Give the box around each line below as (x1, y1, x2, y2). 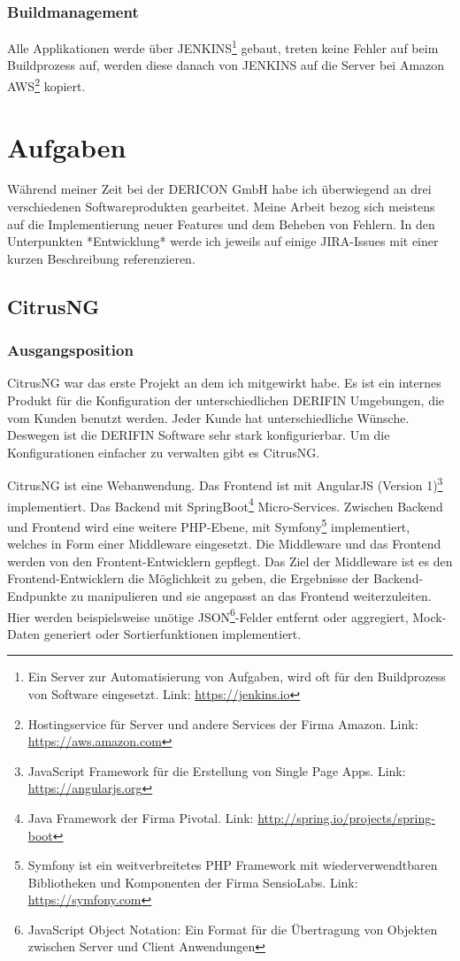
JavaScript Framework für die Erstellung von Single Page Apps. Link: (27, 761, 406, 780)
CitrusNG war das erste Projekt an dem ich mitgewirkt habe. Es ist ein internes (7, 373, 441, 392)
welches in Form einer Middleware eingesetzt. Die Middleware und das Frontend (7, 534, 441, 553)
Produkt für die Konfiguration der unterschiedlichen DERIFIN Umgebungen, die (7, 391, 445, 409)
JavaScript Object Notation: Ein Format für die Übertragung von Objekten (27, 919, 438, 938)
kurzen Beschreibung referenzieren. (7, 249, 195, 267)
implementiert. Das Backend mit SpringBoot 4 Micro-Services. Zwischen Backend (7, 494, 443, 515)
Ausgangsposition (7, 339, 134, 361)
